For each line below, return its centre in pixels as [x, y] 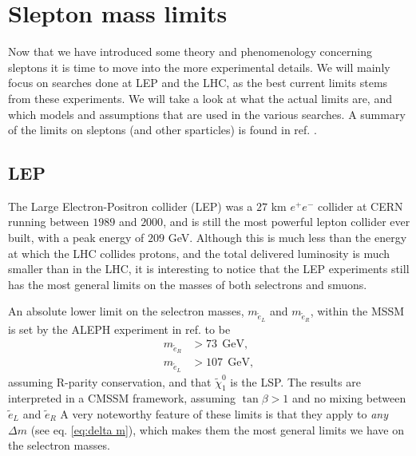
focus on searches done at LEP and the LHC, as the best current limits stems [198, 83]
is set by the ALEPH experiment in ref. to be [119, 329]
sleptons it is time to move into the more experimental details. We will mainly [199, 67]
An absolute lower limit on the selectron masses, [126, 311]
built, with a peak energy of [76, 238]
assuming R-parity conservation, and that [110, 381]
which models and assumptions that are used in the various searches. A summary [207, 114]
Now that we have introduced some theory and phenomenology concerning [190, 52]
